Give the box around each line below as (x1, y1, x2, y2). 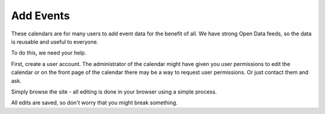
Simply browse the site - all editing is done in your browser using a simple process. (11, 88, 217, 95)
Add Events (11, 9, 70, 22)
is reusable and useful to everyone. (11, 38, 99, 45)
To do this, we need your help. (11, 49, 87, 56)
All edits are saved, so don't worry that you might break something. (11, 99, 178, 106)
